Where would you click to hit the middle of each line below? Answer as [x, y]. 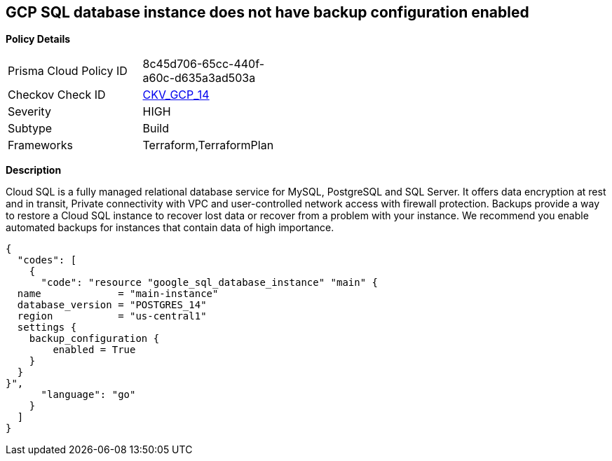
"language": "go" [88, 395]
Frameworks [40, 145]
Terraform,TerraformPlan [208, 145]
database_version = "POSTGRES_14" [112, 305]
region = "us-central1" [112, 316]
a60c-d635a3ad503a [199, 78]
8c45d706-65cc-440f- [203, 64]
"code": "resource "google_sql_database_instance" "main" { [210, 283]
